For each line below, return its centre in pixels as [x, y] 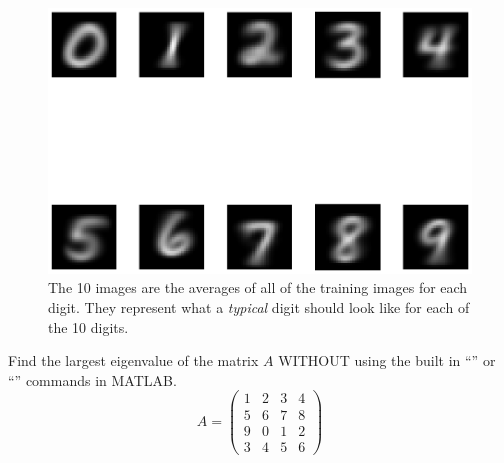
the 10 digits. [88, 326]
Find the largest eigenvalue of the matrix [133, 360]
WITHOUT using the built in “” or [387, 360]
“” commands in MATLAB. [92, 379]
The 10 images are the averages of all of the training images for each [258, 287]
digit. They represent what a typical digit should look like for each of [259, 307]
